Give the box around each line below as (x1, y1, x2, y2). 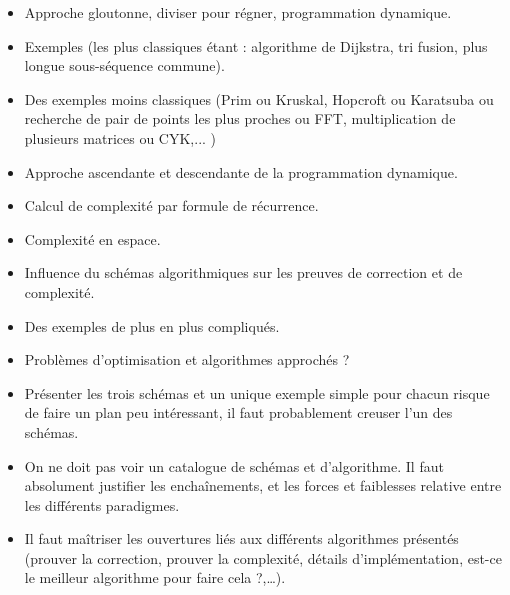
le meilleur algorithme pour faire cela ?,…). (24, 567, 286, 588)
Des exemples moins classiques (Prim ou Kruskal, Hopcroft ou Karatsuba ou (24, 88, 494, 109)
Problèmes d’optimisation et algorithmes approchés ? (24, 349, 350, 370)
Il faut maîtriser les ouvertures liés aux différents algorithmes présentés (24, 528, 459, 549)
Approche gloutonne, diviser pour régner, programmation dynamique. (24, 2, 452, 22)
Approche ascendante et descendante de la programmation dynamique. (24, 161, 458, 182)
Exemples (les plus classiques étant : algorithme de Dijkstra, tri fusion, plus (24, 35, 488, 56)
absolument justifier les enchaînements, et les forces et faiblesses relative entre (24, 475, 502, 496)
